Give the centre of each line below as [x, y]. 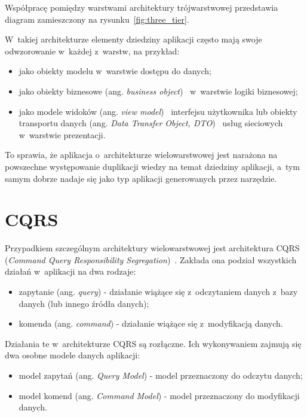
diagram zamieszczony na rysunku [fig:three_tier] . [97, 19]
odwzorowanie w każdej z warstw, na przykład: [92, 51]
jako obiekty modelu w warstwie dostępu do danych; [115, 71]
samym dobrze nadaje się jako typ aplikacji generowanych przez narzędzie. [141, 178]
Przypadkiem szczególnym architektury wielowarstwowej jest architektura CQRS [152, 248]
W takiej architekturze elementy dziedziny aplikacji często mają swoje [133, 39]
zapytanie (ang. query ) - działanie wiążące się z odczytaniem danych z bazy [158, 292]
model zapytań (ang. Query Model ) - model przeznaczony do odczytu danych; [161, 375]
